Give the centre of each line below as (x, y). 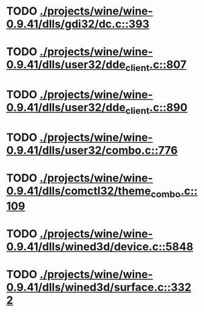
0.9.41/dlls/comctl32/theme (79, 191)
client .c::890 (156, 109)
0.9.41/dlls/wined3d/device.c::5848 (100, 246)
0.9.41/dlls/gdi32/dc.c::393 (78, 24)
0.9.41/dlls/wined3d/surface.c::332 (99, 287)
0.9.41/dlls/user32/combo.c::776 (92, 150)
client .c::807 (156, 66)
